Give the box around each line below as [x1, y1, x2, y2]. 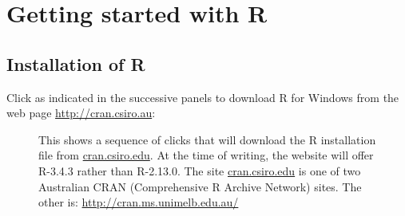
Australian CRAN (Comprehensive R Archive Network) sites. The [38, 178, 362, 194]
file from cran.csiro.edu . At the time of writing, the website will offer [38, 147, 374, 163]
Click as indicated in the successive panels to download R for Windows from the [6, 88, 399, 105]
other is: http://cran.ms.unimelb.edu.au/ [38, 194, 239, 210]
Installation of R [6, 51, 145, 76]
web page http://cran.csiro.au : [6, 104, 156, 121]
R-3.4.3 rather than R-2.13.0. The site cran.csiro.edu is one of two [38, 162, 361, 179]
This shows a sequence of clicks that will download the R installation [38, 131, 376, 147]
